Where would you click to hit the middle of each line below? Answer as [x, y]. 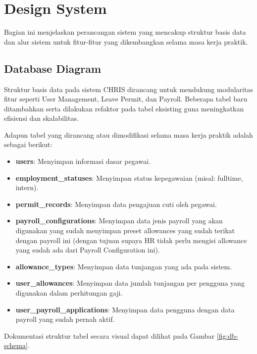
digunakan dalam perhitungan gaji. [69, 293]
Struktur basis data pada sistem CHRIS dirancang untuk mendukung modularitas [128, 89]
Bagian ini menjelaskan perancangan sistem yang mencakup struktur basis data [125, 32]
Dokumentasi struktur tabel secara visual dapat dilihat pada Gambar [109, 335]
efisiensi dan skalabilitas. [41, 118]
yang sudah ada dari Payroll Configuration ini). [88, 250]
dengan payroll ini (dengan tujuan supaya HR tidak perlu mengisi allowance [131, 240]
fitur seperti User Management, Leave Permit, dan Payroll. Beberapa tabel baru [126, 99]
